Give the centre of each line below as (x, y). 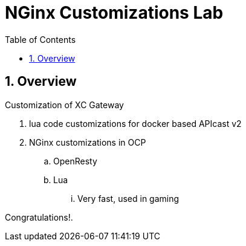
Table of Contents (40, 39)
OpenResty (75, 161)
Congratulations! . (39, 217)
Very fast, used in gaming (128, 198)
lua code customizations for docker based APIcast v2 (135, 123)
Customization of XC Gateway (64, 105)
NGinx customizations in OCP (88, 142)
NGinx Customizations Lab (114, 13)
